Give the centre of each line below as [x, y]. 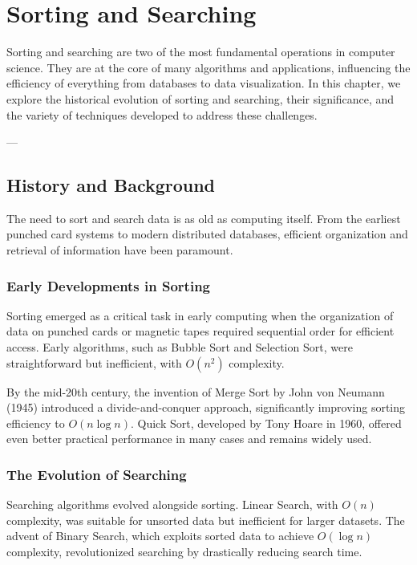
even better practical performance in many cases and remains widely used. [189, 439]
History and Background [111, 185]
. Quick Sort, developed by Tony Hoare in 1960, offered [266, 423]
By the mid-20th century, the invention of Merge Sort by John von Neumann [196, 391]
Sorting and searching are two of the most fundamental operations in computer [201, 52]
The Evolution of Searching [97, 474]
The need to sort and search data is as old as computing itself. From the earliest [204, 218]
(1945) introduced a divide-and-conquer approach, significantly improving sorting [206, 407]
